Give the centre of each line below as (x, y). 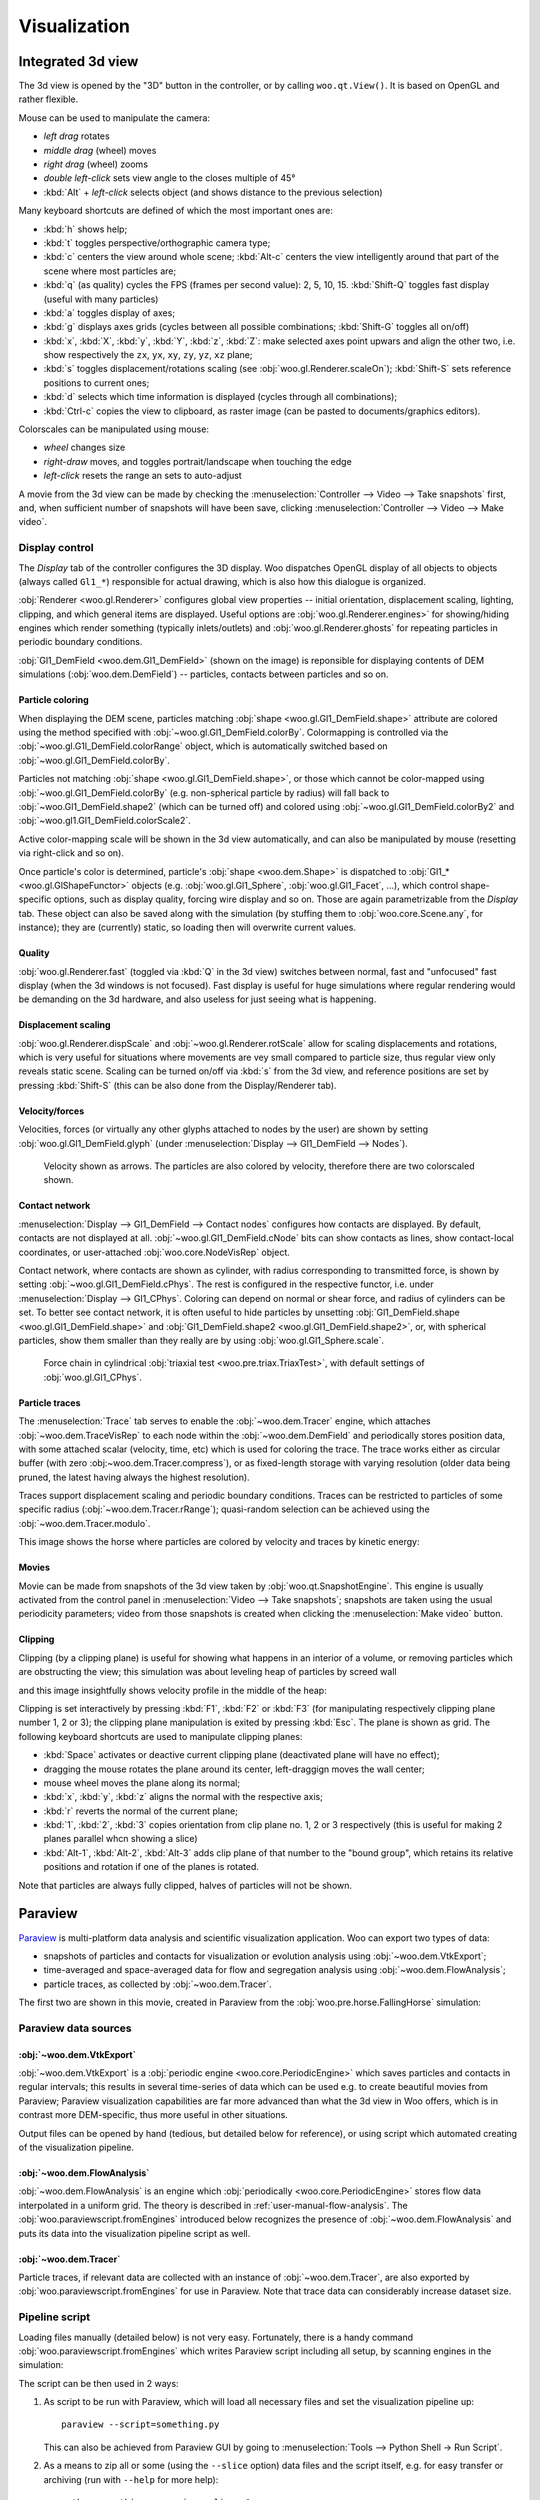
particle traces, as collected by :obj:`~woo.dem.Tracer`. (157, 1984)
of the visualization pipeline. (76, 2147)
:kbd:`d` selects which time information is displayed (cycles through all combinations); (220, 397)
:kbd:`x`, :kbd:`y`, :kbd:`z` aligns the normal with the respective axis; (183, 1797)
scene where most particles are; (110, 271)
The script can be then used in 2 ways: (98, 2383)
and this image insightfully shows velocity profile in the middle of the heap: (172, 1690)
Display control (56, 548)
